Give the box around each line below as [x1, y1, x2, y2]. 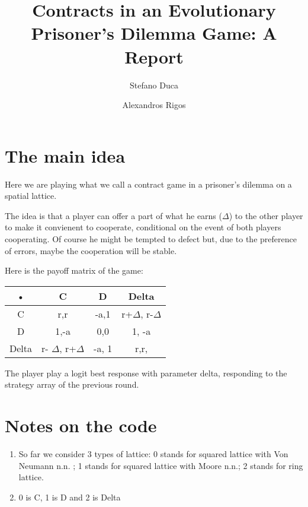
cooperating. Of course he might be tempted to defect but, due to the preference [5, 233, 297, 245]
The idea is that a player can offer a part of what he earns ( [5, 209, 222, 221]
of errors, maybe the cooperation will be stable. [5, 244, 177, 256]
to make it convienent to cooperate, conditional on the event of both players [5, 221, 281, 233]
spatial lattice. [5, 189, 57, 202]
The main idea [5, 143, 126, 167]
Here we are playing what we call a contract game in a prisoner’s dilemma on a [5, 178, 292, 190]
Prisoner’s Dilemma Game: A [31, 21, 277, 45]
